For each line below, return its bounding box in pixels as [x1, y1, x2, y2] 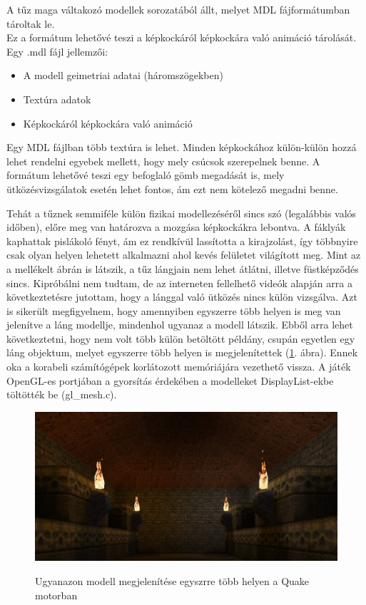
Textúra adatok [23, 91, 91, 106]
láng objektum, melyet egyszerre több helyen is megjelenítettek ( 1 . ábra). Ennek [6, 345, 358, 360]
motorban [35, 587, 78, 602]
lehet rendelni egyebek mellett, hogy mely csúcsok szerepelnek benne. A [6, 153, 320, 168]
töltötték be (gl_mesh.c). [6, 387, 117, 402]
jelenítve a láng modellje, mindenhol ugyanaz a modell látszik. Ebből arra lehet [6, 317, 353, 332]
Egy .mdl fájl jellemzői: [6, 43, 108, 58]
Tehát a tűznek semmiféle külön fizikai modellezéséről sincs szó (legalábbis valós [6, 205, 357, 220]
